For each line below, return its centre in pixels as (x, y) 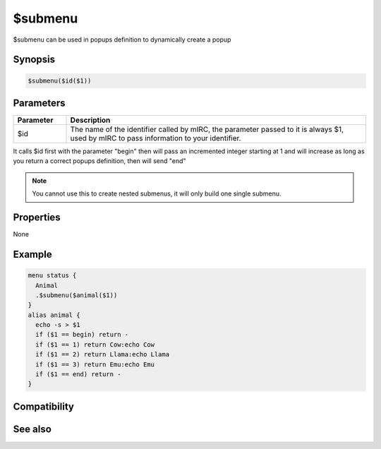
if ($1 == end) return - (78, 375)
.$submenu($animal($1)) (77, 295)
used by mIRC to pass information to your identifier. (156, 138)
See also (32, 429)
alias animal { (54, 315)
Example (32, 254)
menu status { (52, 276)
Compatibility (43, 406)
